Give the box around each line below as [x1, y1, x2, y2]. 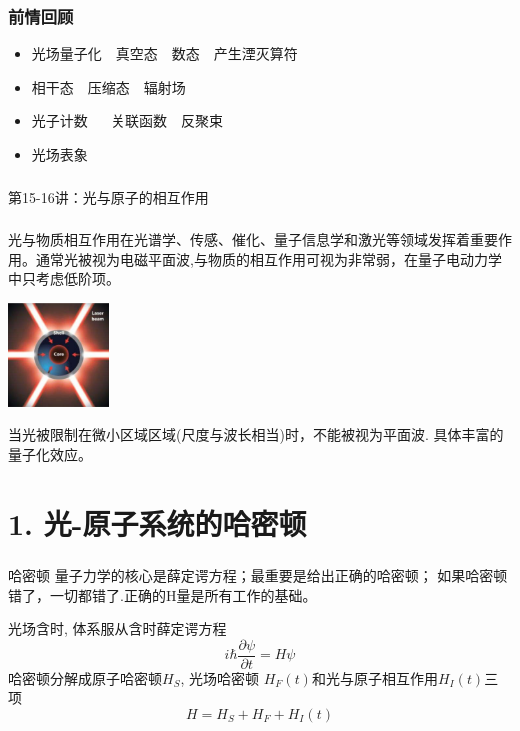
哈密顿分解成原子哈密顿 [8, 667, 162, 688]
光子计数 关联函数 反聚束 [31, 110, 224, 131]
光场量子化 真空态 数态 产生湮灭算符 [31, 43, 298, 64]
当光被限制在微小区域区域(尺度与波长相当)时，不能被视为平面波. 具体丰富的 [8, 424, 504, 445]
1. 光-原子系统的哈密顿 [8, 502, 307, 543]
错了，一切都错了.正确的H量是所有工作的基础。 [8, 584, 317, 605]
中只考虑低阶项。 [8, 268, 120, 289]
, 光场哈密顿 [180, 667, 259, 688]
